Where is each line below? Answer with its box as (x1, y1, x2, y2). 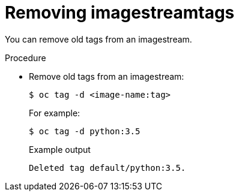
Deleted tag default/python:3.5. (29, 162, 186, 173)
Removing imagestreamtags (5, 2, 235, 23)
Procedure (5, 52, 46, 63)
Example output (29, 144, 91, 155)
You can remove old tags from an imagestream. (5, 34, 192, 44)
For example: (29, 107, 80, 118)
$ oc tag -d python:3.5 (29, 126, 141, 136)
